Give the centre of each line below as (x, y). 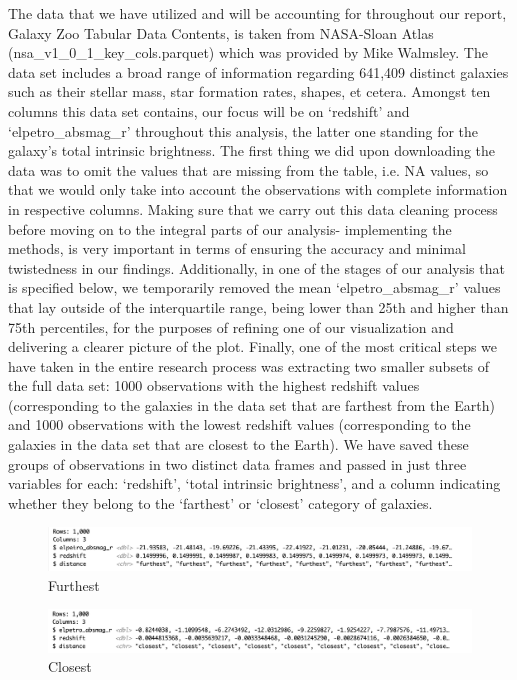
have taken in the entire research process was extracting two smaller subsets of (249, 365)
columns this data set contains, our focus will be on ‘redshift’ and (209, 110)
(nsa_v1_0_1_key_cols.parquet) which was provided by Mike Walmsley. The (248, 52)
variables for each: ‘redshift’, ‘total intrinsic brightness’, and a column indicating (254, 483)
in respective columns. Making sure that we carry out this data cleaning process (253, 208)
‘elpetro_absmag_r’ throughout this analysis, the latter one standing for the (243, 130)
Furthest (74, 584)
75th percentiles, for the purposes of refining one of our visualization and (231, 326)
